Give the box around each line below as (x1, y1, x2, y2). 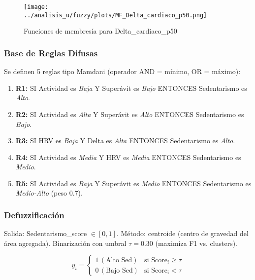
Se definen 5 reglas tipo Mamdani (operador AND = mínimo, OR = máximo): (4, 66, 241, 77)
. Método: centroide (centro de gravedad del (116, 228, 249, 239)
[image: (24, 3, 49, 10)
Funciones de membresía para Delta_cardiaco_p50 (24, 26, 177, 36)
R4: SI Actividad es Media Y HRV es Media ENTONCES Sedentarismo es (15, 152, 241, 162)
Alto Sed (106, 256, 132, 264)
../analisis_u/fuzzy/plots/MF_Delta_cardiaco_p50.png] (24, 11, 207, 19)
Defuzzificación (4, 208, 64, 221)
